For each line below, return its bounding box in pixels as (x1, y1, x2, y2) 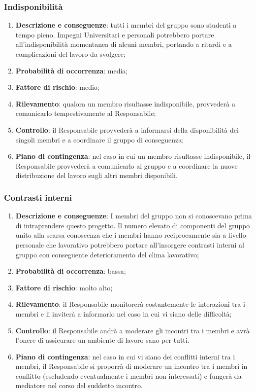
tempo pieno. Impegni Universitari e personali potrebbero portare (15, 29, 214, 39)
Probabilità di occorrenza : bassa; (15, 266, 126, 276)
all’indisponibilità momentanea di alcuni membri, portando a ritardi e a (15, 39, 232, 49)
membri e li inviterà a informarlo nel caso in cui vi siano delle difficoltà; (15, 308, 232, 319)
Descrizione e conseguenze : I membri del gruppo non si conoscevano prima (15, 211, 252, 221)
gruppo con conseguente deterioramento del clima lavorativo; (15, 249, 199, 259)
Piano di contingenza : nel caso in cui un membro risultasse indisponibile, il (15, 151, 251, 161)
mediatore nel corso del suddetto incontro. (15, 380, 143, 391)
